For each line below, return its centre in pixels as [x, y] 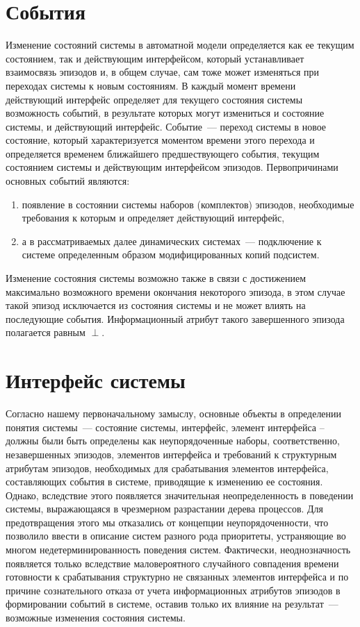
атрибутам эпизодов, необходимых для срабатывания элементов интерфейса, [167, 468]
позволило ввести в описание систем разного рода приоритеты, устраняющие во [176, 536]
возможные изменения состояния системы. [96, 618]
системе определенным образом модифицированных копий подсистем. [171, 254]
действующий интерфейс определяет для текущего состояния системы [154, 99]
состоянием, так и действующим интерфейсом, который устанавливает [155, 58]
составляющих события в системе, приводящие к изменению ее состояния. [164, 482]
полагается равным [46, 332]
